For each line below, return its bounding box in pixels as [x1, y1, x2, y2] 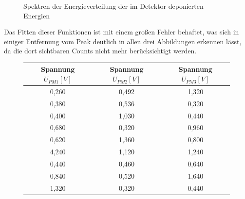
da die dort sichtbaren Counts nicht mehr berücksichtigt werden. [4, 46, 197, 56]
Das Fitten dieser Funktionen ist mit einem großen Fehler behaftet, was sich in [4, 27, 239, 37]
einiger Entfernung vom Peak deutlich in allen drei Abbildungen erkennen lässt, [4, 36, 242, 46]
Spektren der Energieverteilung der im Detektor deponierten [23, 1, 204, 11]
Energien [23, 10, 50, 20]
